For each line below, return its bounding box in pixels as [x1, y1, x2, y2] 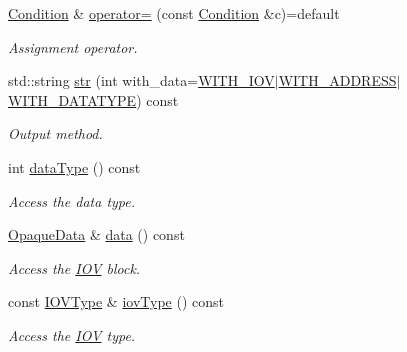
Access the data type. [8, 190, 136, 211]
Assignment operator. [8, 36, 138, 57]
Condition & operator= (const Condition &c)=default [8, 3, 340, 23]
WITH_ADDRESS [278, 70, 397, 91]
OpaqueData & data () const [8, 224, 185, 245]
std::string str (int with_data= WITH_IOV [8, 70, 275, 91]
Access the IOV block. [8, 257, 141, 278]
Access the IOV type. [8, 324, 136, 345]
